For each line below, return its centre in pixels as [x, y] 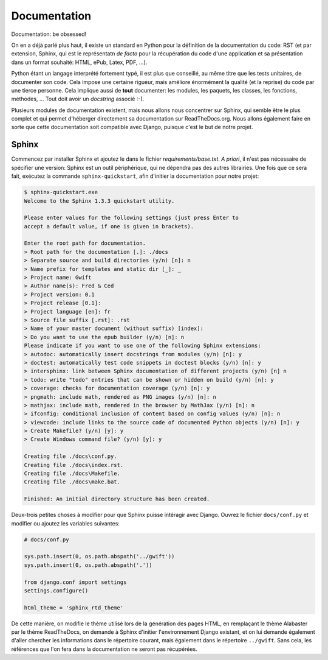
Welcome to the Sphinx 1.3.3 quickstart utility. [99, 201]
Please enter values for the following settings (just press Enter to [132, 218]
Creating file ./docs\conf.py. [71, 456]
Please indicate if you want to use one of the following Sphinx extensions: [142, 346]
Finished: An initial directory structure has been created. [117, 499]
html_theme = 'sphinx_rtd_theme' [74, 608]
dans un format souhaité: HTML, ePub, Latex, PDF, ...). [79, 62]
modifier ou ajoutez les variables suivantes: [65, 523]
